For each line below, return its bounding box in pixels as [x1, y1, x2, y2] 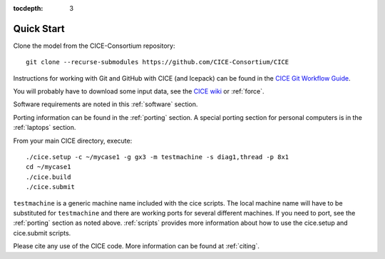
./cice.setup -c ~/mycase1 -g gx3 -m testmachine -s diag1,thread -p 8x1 [26, 153, 289, 161]
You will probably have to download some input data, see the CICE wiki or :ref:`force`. [13, 87, 265, 96]
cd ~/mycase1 [26, 163, 71, 171]
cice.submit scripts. [13, 228, 71, 237]
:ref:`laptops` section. [13, 123, 76, 132]
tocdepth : [13, 4, 43, 12]
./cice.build [26, 173, 71, 181]
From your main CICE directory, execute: [13, 136, 133, 145]
